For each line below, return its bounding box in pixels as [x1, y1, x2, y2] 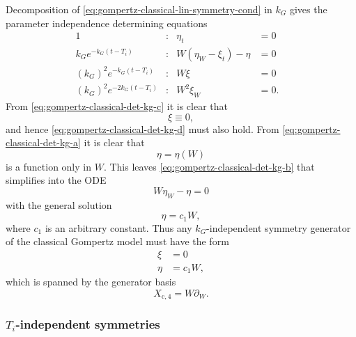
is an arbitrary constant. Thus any [45, 220, 192, 235]
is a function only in [6, 159, 91, 173]
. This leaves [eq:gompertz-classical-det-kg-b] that [103, 159, 315, 173]
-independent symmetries [15, 315, 160, 333]
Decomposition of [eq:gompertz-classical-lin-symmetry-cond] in [6, 2, 272, 16]
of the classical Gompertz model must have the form [6, 234, 229, 249]
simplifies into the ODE [6, 173, 107, 187]
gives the [289, 2, 327, 16]
